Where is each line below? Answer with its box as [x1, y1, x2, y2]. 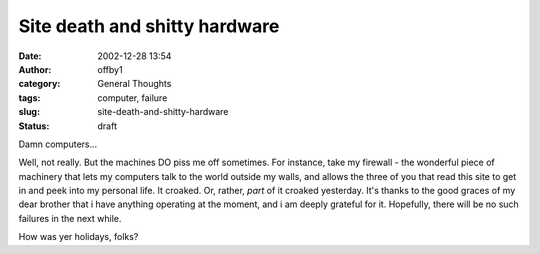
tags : [18, 91, 41, 104]
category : [18, 78, 61, 90]
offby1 [97, 63, 124, 75]
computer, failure [97, 91, 168, 104]
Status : [18, 120, 50, 132]
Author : [18, 63, 52, 75]
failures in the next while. [18, 212, 122, 224]
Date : [18, 50, 42, 62]
